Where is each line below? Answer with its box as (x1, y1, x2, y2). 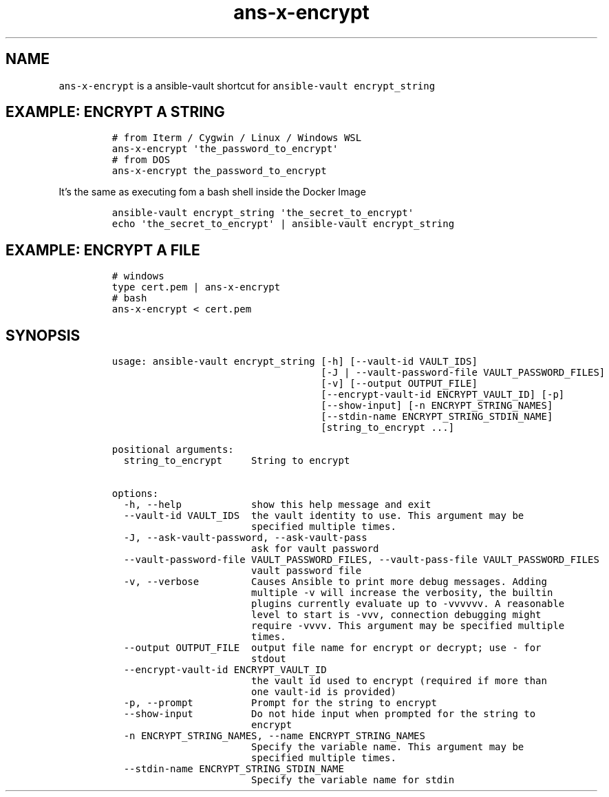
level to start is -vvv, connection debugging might (251, 609, 542, 621)
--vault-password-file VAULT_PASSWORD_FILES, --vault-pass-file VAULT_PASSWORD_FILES (123, 554, 599, 566)
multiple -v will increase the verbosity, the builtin (251, 587, 553, 599)
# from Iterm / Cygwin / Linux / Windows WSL (111, 132, 362, 144)
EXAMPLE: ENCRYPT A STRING (6, 103, 225, 121)
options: (111, 488, 159, 500)
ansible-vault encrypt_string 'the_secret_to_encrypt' (111, 207, 414, 219)
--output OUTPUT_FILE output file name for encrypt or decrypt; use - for (123, 642, 542, 654)
